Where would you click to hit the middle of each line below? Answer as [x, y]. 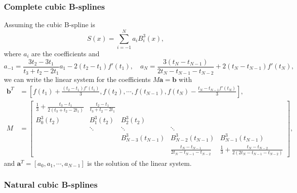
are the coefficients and [65, 53]
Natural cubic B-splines [51, 185]
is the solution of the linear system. [140, 163]
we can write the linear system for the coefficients [77, 79]
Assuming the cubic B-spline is [50, 24]
